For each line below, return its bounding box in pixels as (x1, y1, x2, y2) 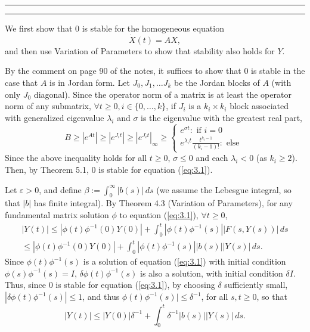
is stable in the (251, 64, 305, 77)
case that (5, 76, 38, 88)
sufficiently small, (224, 278, 288, 291)
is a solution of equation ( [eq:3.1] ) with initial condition (83, 255, 286, 268)
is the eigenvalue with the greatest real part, (141, 111, 302, 123)
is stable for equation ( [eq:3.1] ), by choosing (55, 278, 215, 291)
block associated (230, 100, 289, 112)
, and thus (82, 290, 120, 303)
